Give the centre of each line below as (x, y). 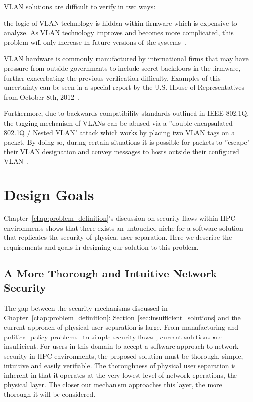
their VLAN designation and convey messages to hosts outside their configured (122, 151)
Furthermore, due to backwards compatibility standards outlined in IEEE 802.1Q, (126, 113)
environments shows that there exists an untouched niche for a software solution (124, 227)
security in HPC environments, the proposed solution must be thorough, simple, (124, 355)
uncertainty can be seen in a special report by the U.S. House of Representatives (124, 87)
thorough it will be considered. (50, 394)
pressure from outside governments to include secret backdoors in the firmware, (122, 68)
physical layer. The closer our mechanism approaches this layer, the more (113, 384)
